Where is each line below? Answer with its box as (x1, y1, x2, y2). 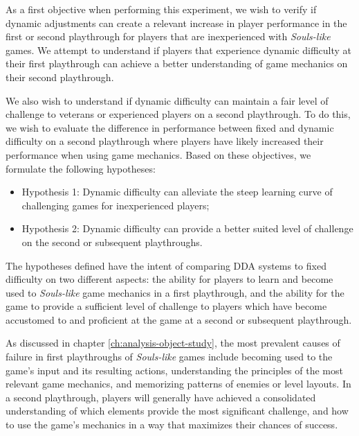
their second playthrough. (6, 69, 114, 84)
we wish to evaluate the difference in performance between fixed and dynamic (6, 120, 334, 134)
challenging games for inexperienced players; (21, 198, 210, 212)
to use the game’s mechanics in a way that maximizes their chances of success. (6, 417, 338, 432)
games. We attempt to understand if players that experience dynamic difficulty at (6, 42, 352, 57)
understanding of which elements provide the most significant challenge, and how (6, 403, 349, 418)
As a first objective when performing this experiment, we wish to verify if (6, 2, 317, 16)
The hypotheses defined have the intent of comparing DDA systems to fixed (6, 258, 326, 272)
